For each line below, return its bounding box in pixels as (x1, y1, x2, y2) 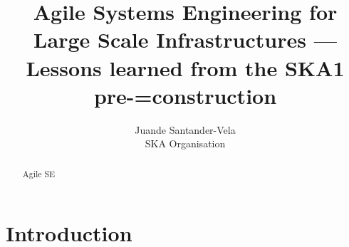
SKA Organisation (145, 136, 226, 151)
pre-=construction (93, 80, 277, 110)
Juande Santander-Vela (135, 122, 236, 137)
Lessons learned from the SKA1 (26, 53, 345, 82)
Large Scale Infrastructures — (33, 25, 337, 54)
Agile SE (22, 167, 56, 179)
